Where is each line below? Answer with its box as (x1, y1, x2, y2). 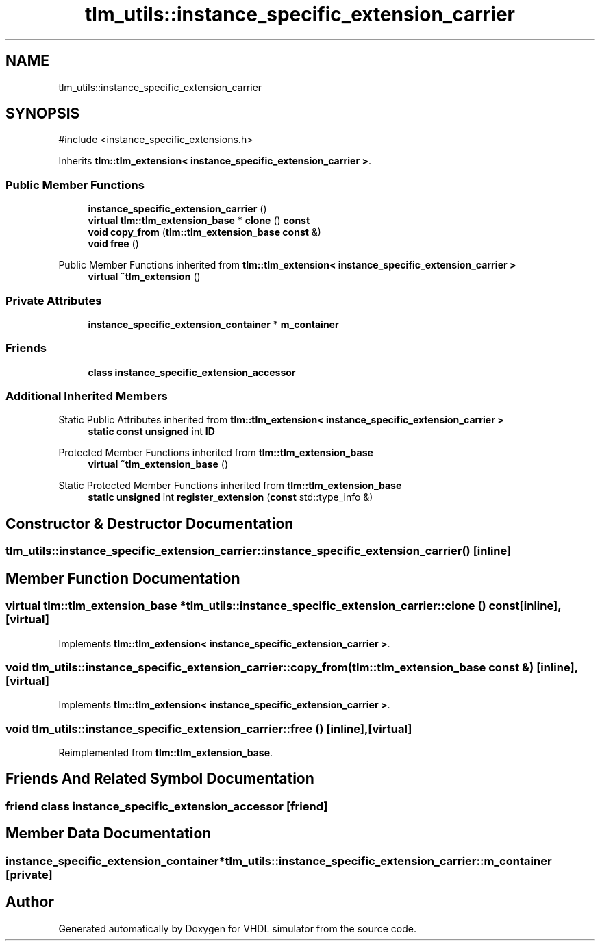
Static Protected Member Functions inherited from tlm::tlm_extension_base (58, 480, 402, 492)
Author (5, 893, 54, 911)
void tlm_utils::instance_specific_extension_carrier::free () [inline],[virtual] (5, 721, 412, 736)
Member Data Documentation (5, 825, 212, 843)
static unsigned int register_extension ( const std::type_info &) (88, 491, 373, 503)
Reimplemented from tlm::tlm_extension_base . (58, 747, 273, 758)
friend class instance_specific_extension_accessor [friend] (5, 799, 328, 813)
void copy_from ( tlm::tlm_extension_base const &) (88, 226, 321, 238)
